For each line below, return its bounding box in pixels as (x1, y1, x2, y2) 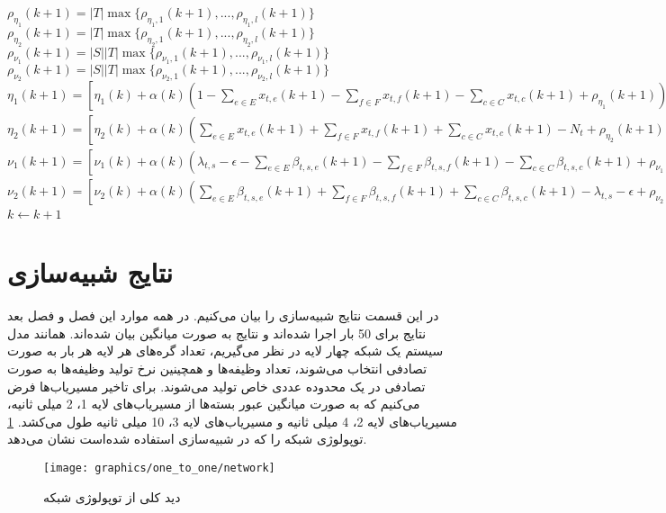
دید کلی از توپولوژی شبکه (43, 487, 181, 506)
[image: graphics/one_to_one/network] (43, 461, 275, 474)
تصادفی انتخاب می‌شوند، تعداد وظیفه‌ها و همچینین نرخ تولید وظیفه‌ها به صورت (7, 359, 427, 377)
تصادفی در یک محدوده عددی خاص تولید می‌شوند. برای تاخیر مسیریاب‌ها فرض (7, 376, 426, 395)
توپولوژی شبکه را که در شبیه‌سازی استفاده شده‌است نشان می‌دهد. (7, 429, 367, 448)
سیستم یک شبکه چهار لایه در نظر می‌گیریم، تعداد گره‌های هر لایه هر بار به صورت (7, 341, 444, 360)
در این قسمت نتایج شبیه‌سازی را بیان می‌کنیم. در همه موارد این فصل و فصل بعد (7, 306, 439, 325)
